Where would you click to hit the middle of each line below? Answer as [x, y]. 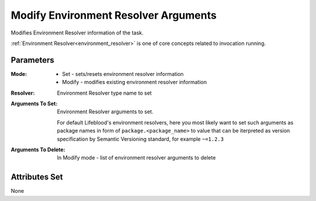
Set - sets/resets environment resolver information [123, 74]
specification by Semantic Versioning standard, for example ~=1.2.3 [140, 139]
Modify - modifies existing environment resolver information [135, 82]
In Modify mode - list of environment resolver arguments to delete [136, 158]
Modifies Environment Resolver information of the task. [77, 33]
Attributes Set [37, 177]
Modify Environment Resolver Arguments [114, 15]
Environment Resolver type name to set [104, 93]
